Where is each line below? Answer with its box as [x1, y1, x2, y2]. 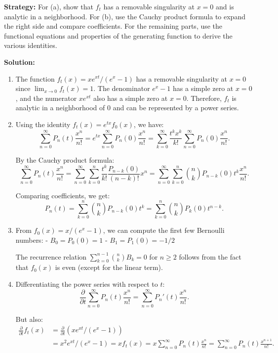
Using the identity [15, 119, 71, 129]
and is [216, 1, 234, 11]
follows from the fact [179, 251, 241, 262]
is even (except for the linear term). [55, 262, 163, 272]
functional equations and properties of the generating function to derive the [4, 30, 233, 41]
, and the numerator [15, 92, 77, 103]
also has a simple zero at [93, 92, 168, 103]
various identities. [4, 40, 57, 50]
